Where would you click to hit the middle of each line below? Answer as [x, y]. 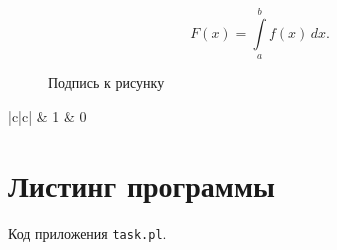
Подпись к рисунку [106, 82]
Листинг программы [141, 184]
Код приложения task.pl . [87, 232]
